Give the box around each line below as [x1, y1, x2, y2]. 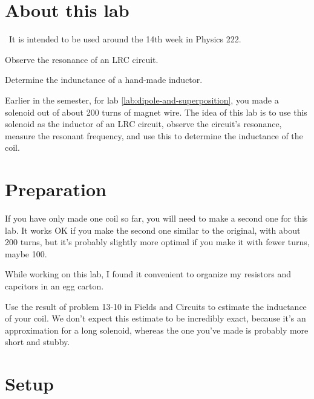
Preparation [5, 177, 106, 202]
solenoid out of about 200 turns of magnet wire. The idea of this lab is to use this [5, 105, 307, 118]
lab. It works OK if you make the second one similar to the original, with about [5, 223, 301, 236]
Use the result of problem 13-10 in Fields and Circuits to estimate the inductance [5, 300, 307, 312]
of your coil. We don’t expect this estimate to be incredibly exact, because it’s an [5, 312, 306, 325]
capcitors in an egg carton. [5, 279, 104, 292]
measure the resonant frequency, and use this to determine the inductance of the [5, 129, 303, 142]
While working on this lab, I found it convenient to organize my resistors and [5, 268, 291, 280]
